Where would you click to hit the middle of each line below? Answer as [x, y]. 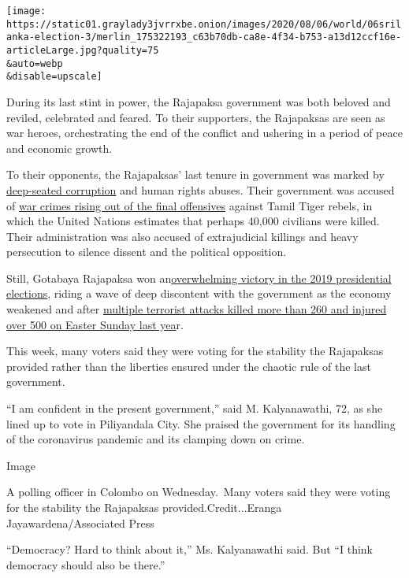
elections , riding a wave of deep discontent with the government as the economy [199, 293]
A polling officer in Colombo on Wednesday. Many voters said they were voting [199, 492]
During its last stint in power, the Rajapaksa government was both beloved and [199, 101]
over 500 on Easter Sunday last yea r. [95, 324]
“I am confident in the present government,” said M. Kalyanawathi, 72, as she [195, 408]
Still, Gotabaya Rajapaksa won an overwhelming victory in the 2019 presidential [199, 278]
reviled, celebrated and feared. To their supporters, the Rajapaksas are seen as [196, 117]
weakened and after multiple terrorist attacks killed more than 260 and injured [197, 309]
